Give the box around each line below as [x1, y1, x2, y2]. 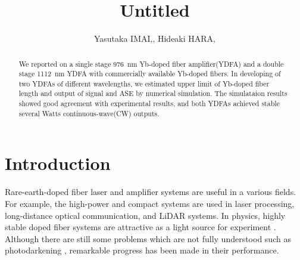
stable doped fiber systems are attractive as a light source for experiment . [5, 221, 276, 233]
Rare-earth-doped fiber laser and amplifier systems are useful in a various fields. [5, 185, 296, 198]
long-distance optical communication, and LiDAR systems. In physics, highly [5, 209, 286, 221]
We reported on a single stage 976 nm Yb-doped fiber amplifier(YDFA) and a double [18, 58, 284, 69]
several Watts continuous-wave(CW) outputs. [18, 108, 160, 118]
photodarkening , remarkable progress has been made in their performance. [5, 244, 279, 256]
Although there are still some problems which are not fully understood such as [5, 232, 291, 244]
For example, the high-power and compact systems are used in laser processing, [5, 197, 295, 209]
